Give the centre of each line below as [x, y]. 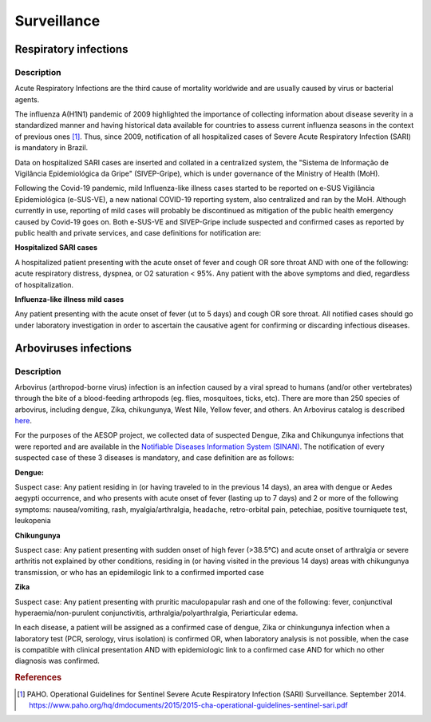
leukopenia [33, 521]
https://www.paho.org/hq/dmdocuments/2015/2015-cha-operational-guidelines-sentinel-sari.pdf [188, 705]
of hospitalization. [44, 284]
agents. [27, 99]
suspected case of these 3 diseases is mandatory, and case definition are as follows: [154, 458]
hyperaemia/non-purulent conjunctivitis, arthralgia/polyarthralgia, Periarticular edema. [156, 613]
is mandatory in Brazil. [51, 148]
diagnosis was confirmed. [57, 661]
